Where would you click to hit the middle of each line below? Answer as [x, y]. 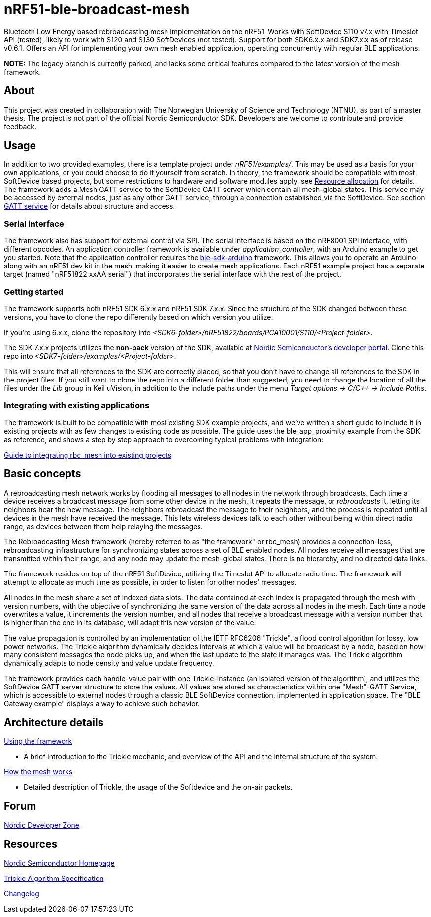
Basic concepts [43, 474]
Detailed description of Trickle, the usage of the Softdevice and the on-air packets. [158, 787]
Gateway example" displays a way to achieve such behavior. [102, 703]
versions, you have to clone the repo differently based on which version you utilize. [139, 317]
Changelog [22, 894]
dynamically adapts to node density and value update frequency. [109, 663]
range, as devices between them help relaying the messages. [103, 526]
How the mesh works [38, 772]
